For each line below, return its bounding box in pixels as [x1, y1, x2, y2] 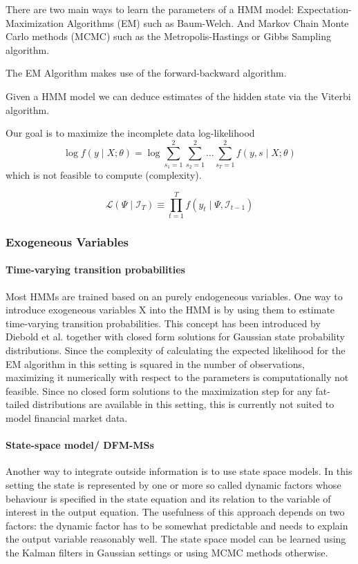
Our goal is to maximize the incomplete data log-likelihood [6, 126, 255, 140]
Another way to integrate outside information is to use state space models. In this [6, 464, 352, 478]
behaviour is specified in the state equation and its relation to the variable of [6, 491, 331, 505]
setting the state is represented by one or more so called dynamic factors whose [6, 477, 341, 492]
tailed [6, 397, 30, 411]
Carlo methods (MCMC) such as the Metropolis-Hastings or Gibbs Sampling [6, 29, 331, 43]
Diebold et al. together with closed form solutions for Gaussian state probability [6, 329, 345, 344]
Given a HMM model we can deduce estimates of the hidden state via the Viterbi [6, 88, 351, 103]
